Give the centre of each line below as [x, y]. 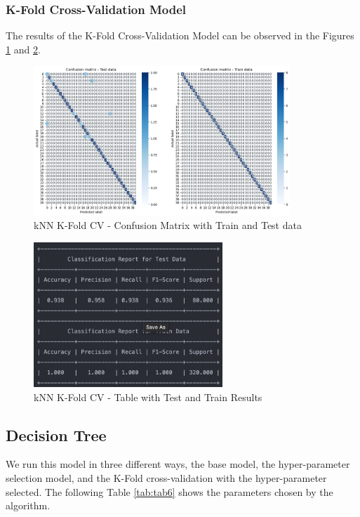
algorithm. [28, 505]
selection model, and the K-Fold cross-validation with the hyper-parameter [166, 477]
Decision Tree [56, 434]
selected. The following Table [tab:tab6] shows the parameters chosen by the [169, 491]
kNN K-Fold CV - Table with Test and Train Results [148, 397]
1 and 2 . [23, 49]
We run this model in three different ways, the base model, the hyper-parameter [178, 464]
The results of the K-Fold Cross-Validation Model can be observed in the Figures [180, 35]
